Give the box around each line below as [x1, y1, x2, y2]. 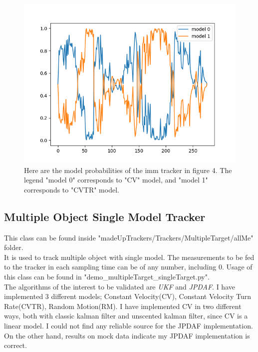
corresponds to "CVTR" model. [24, 184, 119, 194]
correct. [4, 340, 27, 350]
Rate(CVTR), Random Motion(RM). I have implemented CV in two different [4, 300, 242, 311]
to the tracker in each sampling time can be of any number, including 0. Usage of [4, 261, 253, 272]
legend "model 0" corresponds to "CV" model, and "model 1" [24, 174, 208, 185]
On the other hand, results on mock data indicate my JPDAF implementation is [4, 330, 250, 340]
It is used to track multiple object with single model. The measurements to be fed [4, 251, 255, 262]
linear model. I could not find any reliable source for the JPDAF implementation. [4, 320, 253, 330]
